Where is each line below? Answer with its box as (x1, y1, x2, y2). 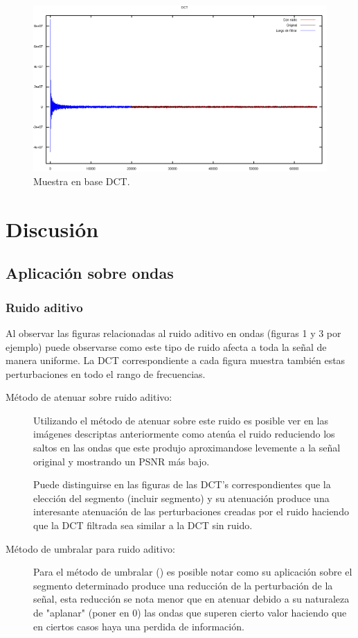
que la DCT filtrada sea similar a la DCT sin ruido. (33, 518, 253, 533)
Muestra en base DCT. (33, 173, 130, 188)
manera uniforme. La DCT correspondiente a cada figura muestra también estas (6, 353, 346, 368)
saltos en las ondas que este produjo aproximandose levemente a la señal (33, 440, 341, 455)
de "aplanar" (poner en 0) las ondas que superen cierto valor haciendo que (33, 605, 347, 620)
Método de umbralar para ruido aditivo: (6, 541, 175, 555)
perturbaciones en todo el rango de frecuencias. (6, 366, 206, 381)
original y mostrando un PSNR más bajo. (33, 454, 210, 468)
